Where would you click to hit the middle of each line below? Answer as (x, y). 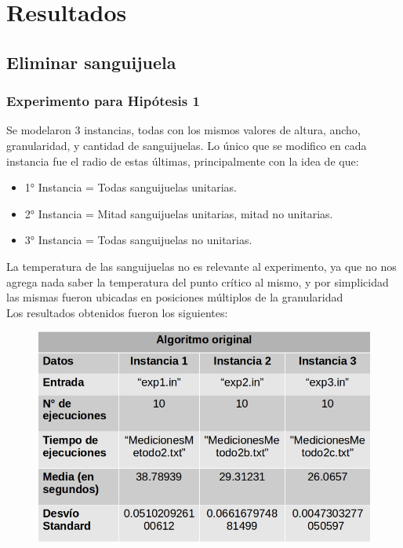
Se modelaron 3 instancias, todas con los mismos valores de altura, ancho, (183, 130)
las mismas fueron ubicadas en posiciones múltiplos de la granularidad (175, 297)
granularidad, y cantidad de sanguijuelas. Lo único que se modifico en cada (187, 145)
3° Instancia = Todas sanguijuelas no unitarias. (138, 240)
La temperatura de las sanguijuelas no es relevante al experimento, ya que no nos (201, 266)
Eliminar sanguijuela (91, 62)
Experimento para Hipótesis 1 (103, 101)
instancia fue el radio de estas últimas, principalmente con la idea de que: (183, 161)
